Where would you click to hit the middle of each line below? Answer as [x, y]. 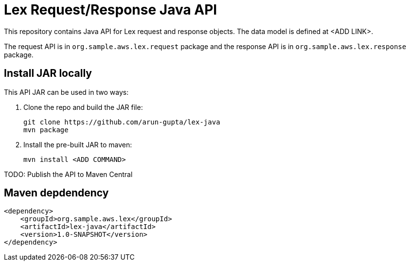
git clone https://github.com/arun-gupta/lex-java [122, 122]
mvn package [46, 130]
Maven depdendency [56, 193]
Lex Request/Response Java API [111, 10]
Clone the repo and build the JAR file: [83, 107]
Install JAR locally [48, 73]
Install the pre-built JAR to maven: [78, 144]
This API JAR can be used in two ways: [66, 92]
